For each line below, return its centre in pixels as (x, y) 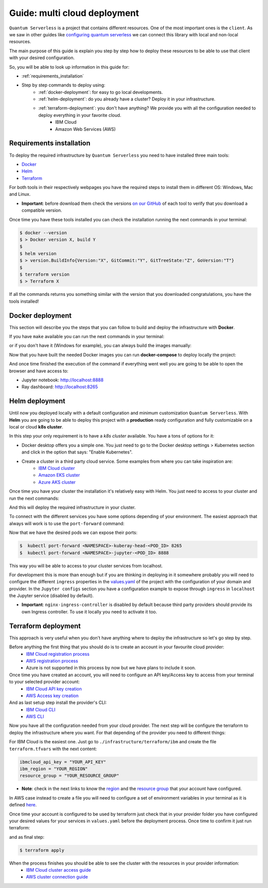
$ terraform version (44, 274)
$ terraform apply (42, 850)
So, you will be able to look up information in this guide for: (69, 67)
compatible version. (42, 210)
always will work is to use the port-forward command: (67, 523)
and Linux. (20, 194)
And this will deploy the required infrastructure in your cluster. (72, 507)
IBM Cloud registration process (58, 654)
